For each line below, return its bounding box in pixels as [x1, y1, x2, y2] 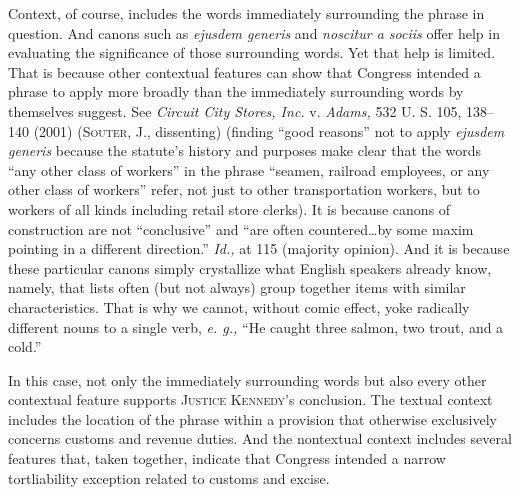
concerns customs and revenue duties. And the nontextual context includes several [8, 428, 512, 449]
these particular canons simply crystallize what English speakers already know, [8, 257, 492, 278]
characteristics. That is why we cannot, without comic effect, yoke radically [8, 296, 470, 317]
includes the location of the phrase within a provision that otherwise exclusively [8, 408, 497, 429]
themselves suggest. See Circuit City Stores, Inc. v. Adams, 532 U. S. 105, [8, 100, 462, 121]
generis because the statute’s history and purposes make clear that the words [8, 140, 482, 161]
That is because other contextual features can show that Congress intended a [8, 61, 481, 82]
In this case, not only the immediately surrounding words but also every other [8, 369, 487, 390]
